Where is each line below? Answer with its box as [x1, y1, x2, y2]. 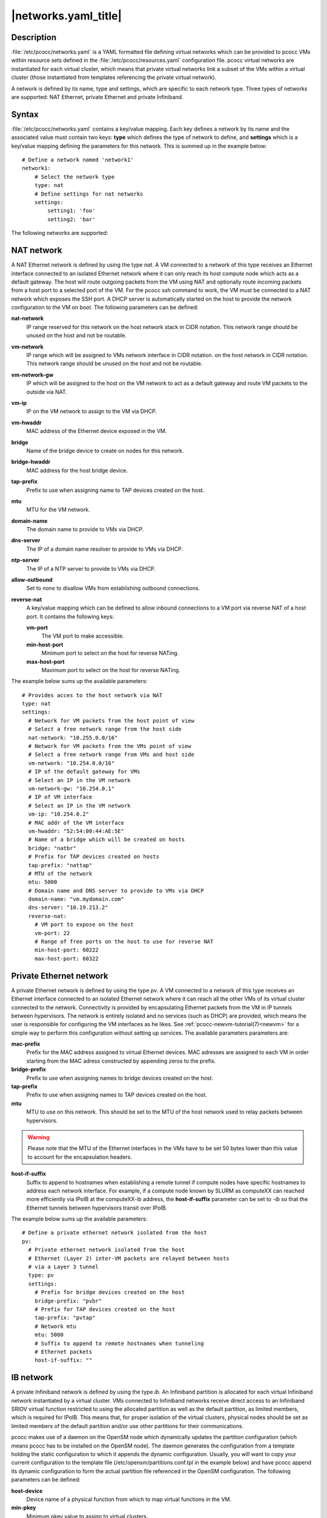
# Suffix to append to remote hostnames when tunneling [34, 1339, 204, 1347]
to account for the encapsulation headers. [27, 1153, 133, 1160]
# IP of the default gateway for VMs [28, 768, 140, 775]
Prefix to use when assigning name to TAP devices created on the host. [26, 486, 205, 494]
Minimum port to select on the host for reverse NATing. [41, 650, 179, 657]
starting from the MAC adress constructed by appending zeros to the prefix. [26, 1057, 216, 1064]
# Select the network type [34, 173, 115, 180]
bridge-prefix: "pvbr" [34, 1297, 102, 1304]
